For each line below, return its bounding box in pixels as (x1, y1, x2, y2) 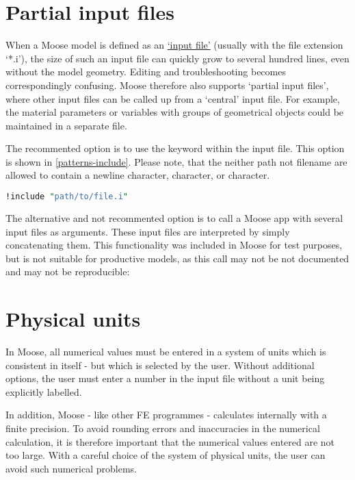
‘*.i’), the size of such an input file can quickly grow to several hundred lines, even (5, 51, 350, 65)
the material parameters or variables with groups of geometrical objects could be (5, 105, 344, 119)
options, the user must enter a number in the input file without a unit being (5, 371, 325, 386)
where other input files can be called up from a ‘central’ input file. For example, (5, 91, 340, 105)
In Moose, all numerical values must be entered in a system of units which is (5, 344, 326, 359)
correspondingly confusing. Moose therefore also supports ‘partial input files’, (5, 77, 329, 92)
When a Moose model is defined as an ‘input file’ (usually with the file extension (5, 38, 343, 52)
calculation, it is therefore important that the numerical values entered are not (5, 434, 335, 449)
